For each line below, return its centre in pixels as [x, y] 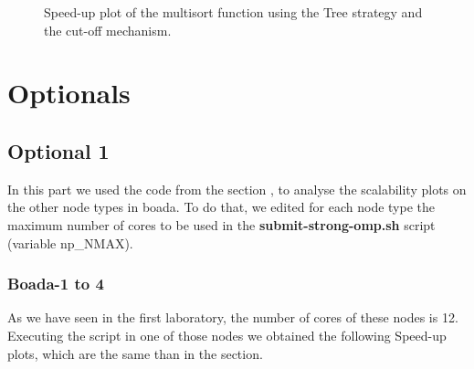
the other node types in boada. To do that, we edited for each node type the [221, 207]
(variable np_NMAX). [70, 242]
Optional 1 [58, 150]
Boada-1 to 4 [56, 284]
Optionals [69, 93]
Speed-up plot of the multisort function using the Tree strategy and [233, 12]
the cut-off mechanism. [108, 30]
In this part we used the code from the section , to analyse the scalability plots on [237, 189]
